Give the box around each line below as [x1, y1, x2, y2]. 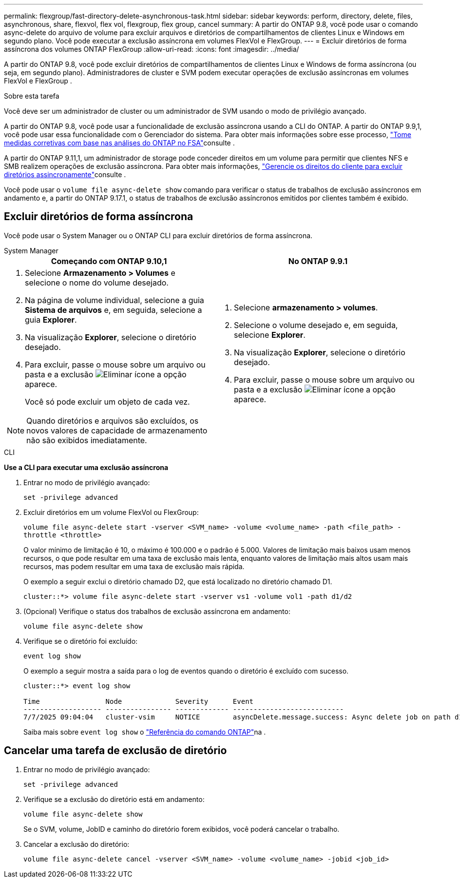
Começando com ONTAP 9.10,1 [51, 256, 167, 266]
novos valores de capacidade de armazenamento [26, 425, 208, 435]
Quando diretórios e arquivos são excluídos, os [26, 415, 199, 426]
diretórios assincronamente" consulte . [4, 170, 126, 179]
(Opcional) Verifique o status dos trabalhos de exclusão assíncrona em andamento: [23, 607, 290, 615]
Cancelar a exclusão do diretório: [23, 840, 130, 848]
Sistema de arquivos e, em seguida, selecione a [25, 305, 202, 315]
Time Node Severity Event [23, 697, 254, 705]
